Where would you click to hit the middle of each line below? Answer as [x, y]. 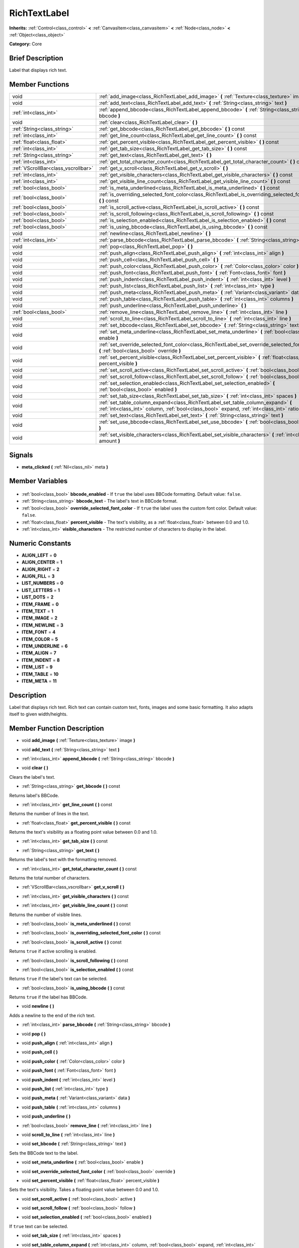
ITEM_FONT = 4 [39, 632]
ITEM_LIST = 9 [37, 667]
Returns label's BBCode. [34, 795]
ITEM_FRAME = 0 [40, 604]
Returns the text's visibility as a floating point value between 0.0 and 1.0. [83, 832]
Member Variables [38, 481]
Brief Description [36, 58]
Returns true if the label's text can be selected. [58, 979]
